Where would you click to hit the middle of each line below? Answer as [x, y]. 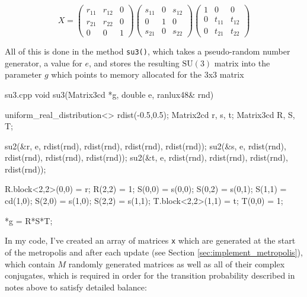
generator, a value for [44, 63]
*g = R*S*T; [29, 220]
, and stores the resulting [134, 63]
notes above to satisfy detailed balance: [76, 287]
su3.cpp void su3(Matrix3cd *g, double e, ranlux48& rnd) [109, 94]
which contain [30, 264]
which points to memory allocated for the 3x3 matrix [148, 74]
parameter [23, 74]
